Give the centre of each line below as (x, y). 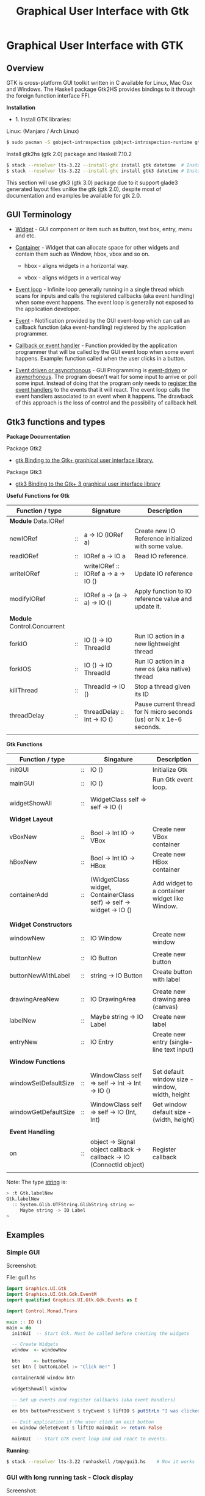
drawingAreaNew (34, 999)
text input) (179, 1049)
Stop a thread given (162, 686)
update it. (148, 606)
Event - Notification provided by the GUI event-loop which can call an (103, 321)
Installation (21, 107)
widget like (168, 899)
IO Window (106, 938)
